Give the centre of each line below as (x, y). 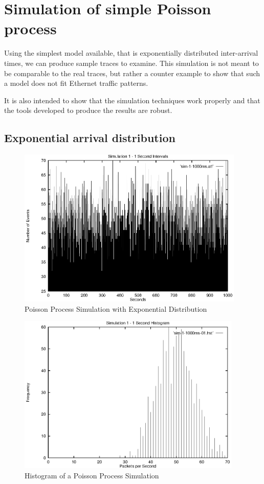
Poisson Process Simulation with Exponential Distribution (116, 308)
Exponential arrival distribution (90, 138)
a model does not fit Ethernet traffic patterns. (76, 83)
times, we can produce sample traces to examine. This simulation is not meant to (131, 63)
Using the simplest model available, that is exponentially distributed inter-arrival (131, 53)
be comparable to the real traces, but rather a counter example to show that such (132, 73)
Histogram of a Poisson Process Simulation (92, 475)
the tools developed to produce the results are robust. (88, 110)
